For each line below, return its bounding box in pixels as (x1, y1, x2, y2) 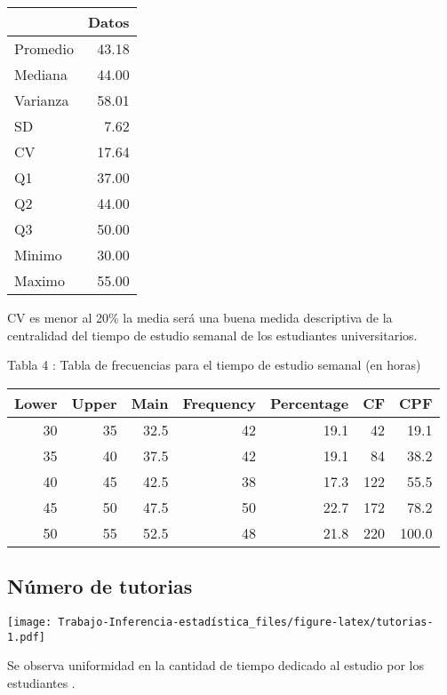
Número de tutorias (7, 572, 193, 600)
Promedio (14, 38, 74, 59)
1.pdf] (7, 630, 45, 643)
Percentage (270, 392, 349, 413)
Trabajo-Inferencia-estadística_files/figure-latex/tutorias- (58, 615, 434, 628)
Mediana (14, 64, 68, 84)
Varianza (14, 90, 69, 110)
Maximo (14, 270, 65, 291)
